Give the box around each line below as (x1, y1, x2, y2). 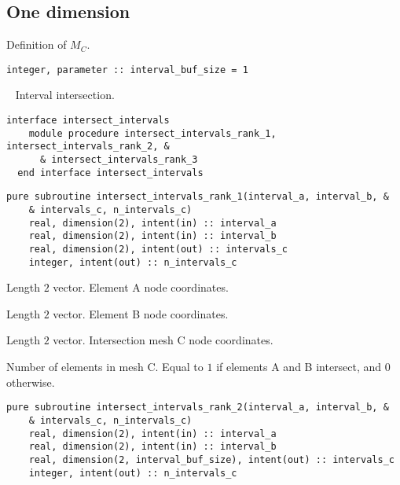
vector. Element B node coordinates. (53, 305, 229, 321)
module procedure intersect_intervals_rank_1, (28, 127, 277, 139)
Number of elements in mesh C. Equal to (6, 358, 204, 375)
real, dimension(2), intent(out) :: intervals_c (28, 243, 288, 255)
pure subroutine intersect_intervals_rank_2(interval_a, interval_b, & (6, 402, 389, 413)
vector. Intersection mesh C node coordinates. (53, 332, 273, 348)
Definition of (6, 36, 67, 53)
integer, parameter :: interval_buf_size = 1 (6, 64, 248, 75)
